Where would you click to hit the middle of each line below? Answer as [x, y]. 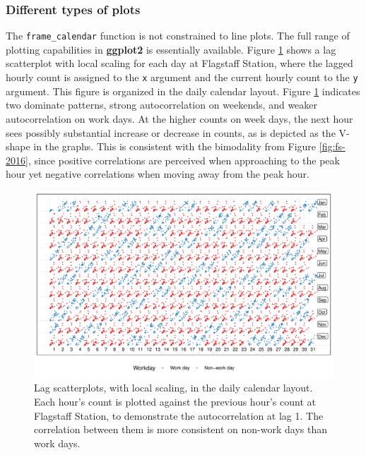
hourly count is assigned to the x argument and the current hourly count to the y [182, 77]
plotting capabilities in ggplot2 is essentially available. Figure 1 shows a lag [171, 49]
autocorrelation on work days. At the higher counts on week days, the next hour [179, 118]
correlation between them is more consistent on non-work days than [181, 429]
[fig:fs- [332, 146]
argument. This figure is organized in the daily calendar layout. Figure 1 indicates [183, 91]
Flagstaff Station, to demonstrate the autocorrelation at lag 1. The [179, 415]
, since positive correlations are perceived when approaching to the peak [184, 160]
